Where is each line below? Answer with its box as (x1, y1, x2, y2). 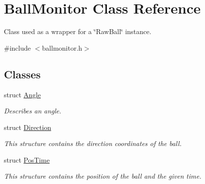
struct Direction (4, 122, 51, 132)
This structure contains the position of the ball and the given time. (4, 171, 202, 181)
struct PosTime (4, 154, 50, 165)
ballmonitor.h (42, 42, 83, 53)
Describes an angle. (4, 106, 62, 116)
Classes (4, 66, 41, 81)
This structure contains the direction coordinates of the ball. (4, 138, 182, 148)
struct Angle (4, 89, 41, 99)
